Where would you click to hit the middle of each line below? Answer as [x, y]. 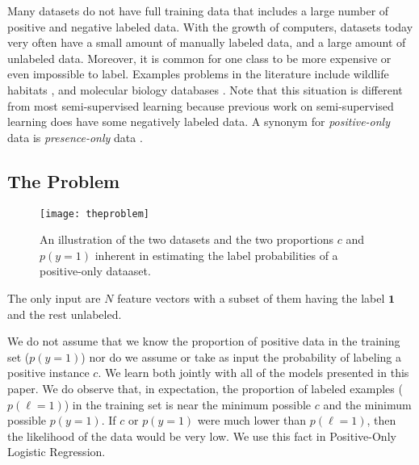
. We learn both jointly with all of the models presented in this [253, 373]
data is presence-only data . [75, 137]
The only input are [54, 297]
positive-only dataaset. [95, 271]
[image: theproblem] [95, 214]
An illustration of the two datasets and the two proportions [187, 239]
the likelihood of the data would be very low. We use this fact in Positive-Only [202, 436]
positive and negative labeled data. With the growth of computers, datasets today [210, 26]
